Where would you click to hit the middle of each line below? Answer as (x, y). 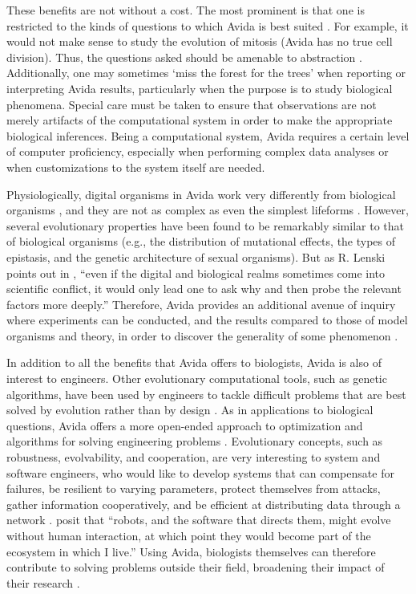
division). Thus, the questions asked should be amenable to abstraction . (184, 57)
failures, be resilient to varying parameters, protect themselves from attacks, (194, 488)
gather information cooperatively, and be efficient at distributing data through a (204, 504)
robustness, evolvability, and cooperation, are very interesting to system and (194, 457)
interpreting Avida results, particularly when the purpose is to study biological (200, 88)
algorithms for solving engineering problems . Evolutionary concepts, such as (195, 441)
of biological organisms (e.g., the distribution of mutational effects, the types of (201, 241)
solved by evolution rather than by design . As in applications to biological (190, 410)
